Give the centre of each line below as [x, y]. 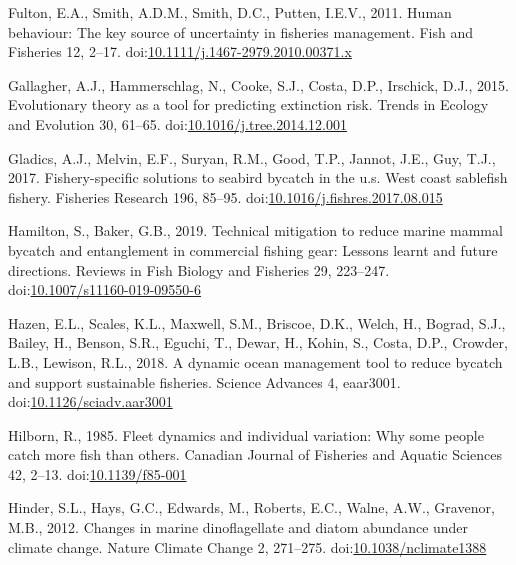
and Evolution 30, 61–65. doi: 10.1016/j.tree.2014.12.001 [178, 123]
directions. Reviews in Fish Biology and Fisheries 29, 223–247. [199, 269]
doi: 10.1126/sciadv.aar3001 [90, 401]
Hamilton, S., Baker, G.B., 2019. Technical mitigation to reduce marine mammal [255, 230]
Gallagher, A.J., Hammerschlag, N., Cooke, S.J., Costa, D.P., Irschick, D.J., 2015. [258, 84]
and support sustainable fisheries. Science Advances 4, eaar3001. [204, 381]
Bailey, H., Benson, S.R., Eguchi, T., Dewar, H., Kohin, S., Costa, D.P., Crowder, [258, 342]
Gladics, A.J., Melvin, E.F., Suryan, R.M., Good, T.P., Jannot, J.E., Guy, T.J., [252, 157]
